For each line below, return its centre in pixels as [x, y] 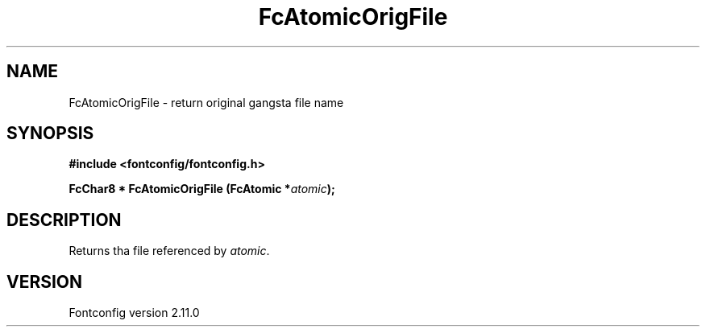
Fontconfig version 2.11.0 [134, 313]
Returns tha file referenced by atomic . [169, 251]
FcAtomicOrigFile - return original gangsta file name [206, 102]
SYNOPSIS [50, 134]
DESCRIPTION [64, 220]
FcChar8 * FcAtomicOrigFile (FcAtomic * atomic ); [202, 189]
